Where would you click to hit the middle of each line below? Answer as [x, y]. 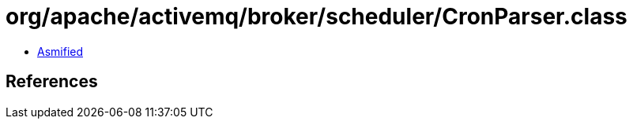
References [52, 82]
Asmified [60, 51]
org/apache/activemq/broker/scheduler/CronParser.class [316, 17]
